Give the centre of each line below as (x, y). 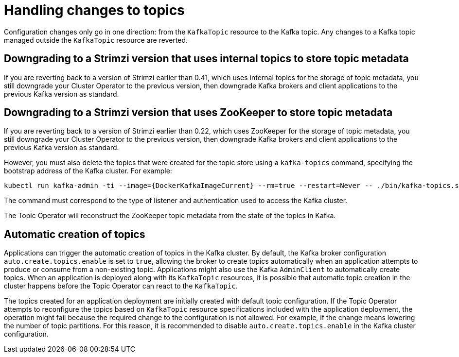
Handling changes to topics (94, 10)
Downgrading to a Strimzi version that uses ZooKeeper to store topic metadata (198, 113)
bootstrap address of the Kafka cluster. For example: (88, 171)
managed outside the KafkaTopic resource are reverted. (96, 40)
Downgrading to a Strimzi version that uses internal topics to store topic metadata (206, 59)
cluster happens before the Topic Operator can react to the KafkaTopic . (121, 286)
